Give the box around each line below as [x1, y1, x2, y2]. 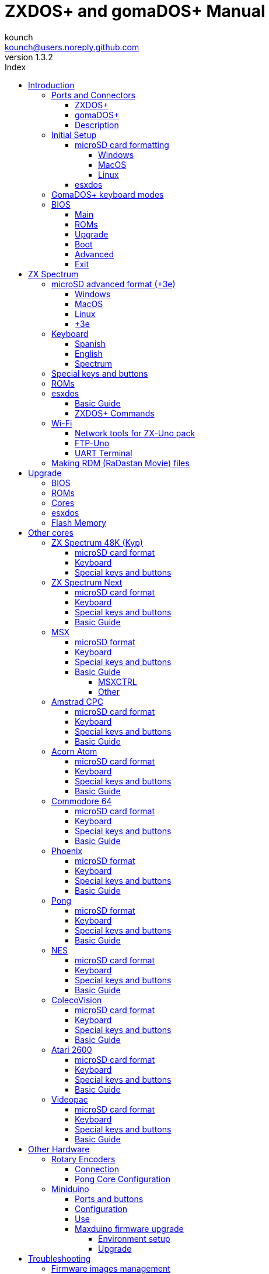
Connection [75, 1163, 119, 1174]
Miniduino [51, 1183, 89, 1194]
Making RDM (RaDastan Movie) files [51, 457, 190, 468]
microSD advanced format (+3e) [51, 278, 176, 289]
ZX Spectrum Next [51, 577, 123, 587]
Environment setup [98, 1233, 170, 1244]
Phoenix [51, 845, 83, 856]
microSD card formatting [75, 139, 169, 150]
